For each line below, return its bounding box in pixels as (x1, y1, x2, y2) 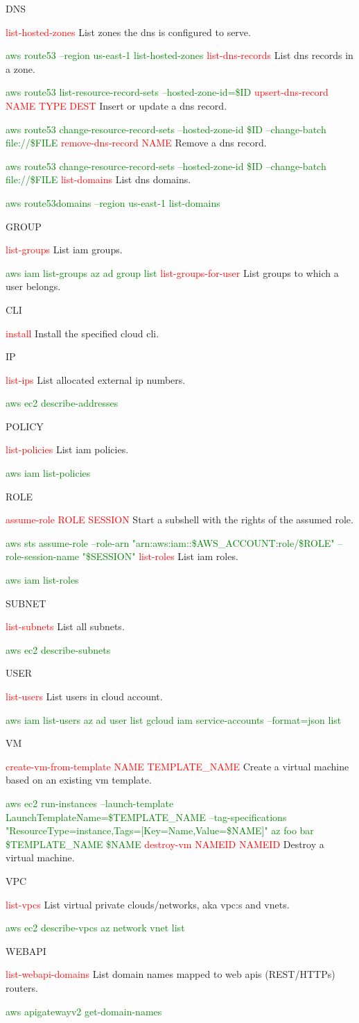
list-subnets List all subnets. (6, 619, 125, 634)
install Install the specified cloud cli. (6, 325, 159, 340)
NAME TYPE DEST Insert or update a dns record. (6, 98, 227, 112)
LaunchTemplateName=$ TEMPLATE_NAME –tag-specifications (6, 809, 287, 824)
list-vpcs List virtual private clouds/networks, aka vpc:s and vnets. (6, 897, 290, 911)
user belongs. (6, 279, 61, 294)
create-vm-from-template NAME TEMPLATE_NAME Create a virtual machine (6, 759, 349, 773)
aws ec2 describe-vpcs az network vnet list (6, 920, 185, 935)
